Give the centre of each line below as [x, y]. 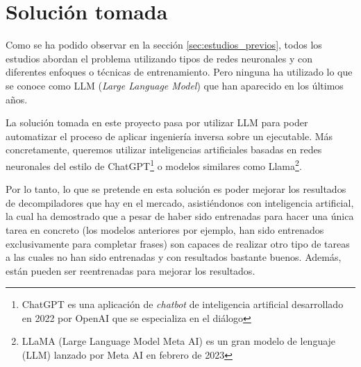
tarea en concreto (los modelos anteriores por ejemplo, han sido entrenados [165, 229]
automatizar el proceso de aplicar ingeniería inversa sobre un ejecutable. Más [169, 136]
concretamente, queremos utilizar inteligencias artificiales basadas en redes [164, 150]
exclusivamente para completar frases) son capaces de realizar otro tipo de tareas [178, 243]
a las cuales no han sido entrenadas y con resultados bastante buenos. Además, [174, 257]
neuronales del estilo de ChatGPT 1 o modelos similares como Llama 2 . [154, 164]
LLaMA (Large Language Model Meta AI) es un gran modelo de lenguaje [179, 341]
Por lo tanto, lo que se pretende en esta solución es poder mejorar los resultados [176, 189]
